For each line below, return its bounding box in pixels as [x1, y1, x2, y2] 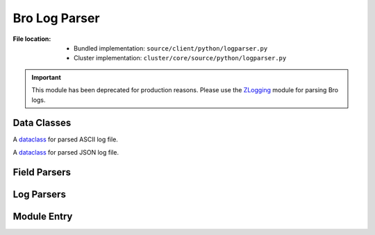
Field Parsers [12, 166, 72, 178]
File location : [12, 35, 51, 43]
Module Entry [12, 210, 73, 222]
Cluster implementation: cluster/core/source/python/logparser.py [74, 54, 287, 62]
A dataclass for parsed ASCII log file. [12, 135, 118, 143]
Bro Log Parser [12, 10, 100, 26]
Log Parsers [12, 188, 66, 200]
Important [31, 73, 62, 81]
